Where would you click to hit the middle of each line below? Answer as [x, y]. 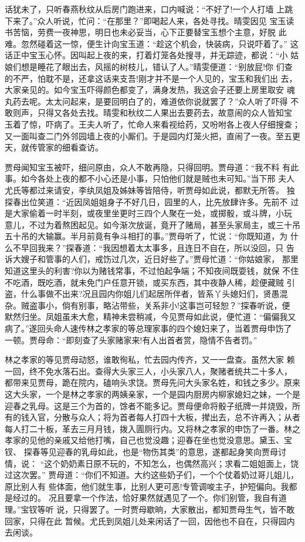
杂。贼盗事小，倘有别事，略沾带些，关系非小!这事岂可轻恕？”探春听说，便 [148, 305]
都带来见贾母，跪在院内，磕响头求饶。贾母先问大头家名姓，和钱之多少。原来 [152, 382]
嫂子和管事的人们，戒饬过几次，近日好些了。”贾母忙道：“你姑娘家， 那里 [160, 259]
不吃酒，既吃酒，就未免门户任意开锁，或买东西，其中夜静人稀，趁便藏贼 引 [150, 282]
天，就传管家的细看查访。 [54, 147]
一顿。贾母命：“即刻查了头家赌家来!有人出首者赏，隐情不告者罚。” [131, 339]
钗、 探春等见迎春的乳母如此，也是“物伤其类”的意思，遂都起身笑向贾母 [141, 451]
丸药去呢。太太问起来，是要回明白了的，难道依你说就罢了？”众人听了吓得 [146, 101]
